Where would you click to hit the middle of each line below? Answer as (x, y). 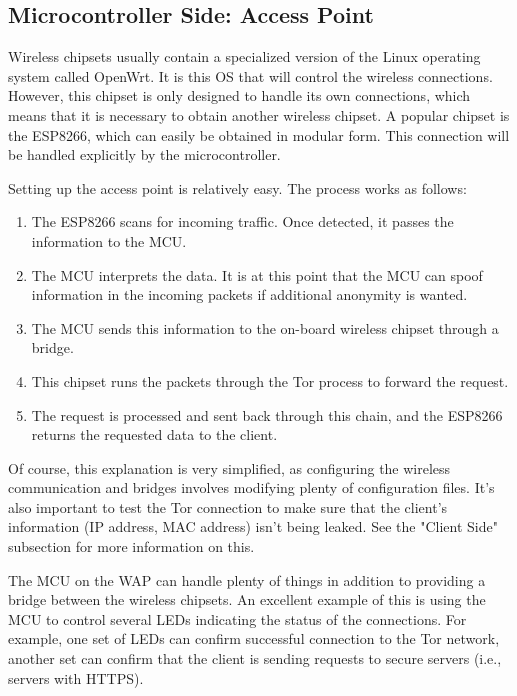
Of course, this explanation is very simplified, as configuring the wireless (229, 467)
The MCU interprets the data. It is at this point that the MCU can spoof (257, 274)
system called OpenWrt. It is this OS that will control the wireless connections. (250, 75)
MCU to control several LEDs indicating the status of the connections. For (237, 618)
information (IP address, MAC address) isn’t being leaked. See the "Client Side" (253, 526)
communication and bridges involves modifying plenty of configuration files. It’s (251, 487)
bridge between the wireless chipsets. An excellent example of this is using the (247, 599)
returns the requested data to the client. (154, 434)
